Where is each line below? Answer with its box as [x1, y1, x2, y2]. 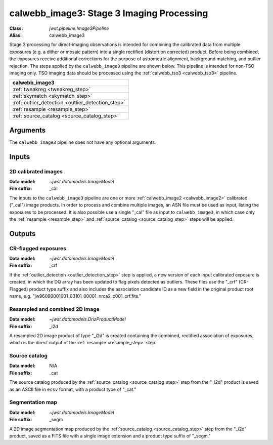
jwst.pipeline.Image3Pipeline [49, 25, 109, 31]
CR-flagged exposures [9, 245, 67, 252]
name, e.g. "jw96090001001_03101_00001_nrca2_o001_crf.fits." [9, 293, 142, 299]
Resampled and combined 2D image [9, 305, 100, 312]
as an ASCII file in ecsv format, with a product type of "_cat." [9, 386, 136, 392]
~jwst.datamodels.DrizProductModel [49, 316, 126, 322]
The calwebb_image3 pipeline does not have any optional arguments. [9, 139, 156, 145]
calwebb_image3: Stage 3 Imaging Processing [9, 8, 208, 19]
